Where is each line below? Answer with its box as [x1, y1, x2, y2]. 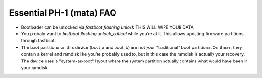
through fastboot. [21, 38, 56, 44]
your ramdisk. [21, 64, 49, 70]
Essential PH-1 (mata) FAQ [9, 7, 116, 18]
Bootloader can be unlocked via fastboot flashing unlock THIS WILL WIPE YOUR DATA [21, 24, 194, 30]
